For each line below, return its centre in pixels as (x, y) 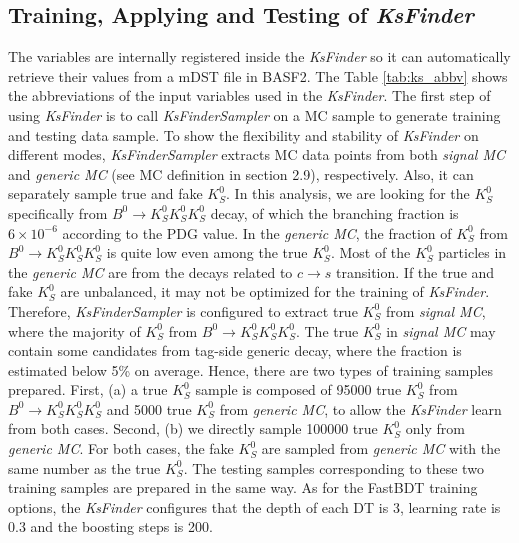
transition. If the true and (415, 271)
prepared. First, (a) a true (88, 389)
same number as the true (84, 467)
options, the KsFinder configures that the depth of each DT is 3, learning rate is (254, 506)
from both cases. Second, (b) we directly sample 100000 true (193, 428)
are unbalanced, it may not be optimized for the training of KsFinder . (275, 291)
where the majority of (74, 330)
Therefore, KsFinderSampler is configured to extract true (183, 310)
